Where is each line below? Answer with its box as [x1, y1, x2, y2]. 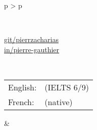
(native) [44, 95, 73, 108]
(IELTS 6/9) [44, 81, 89, 93]
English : [8, 81, 37, 93]
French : [8, 95, 34, 108]
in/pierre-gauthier [4, 44, 60, 54]
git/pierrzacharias [4, 34, 59, 45]
